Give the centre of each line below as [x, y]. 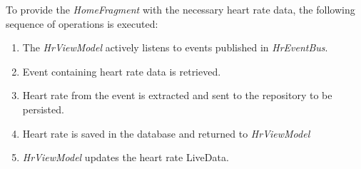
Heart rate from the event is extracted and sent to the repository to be [177, 95]
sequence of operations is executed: [82, 23]
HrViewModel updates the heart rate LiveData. [126, 157]
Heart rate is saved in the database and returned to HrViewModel [166, 133]
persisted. [43, 109]
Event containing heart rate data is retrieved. [122, 71]
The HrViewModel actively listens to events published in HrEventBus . [175, 47]
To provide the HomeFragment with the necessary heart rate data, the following [180, 9]
